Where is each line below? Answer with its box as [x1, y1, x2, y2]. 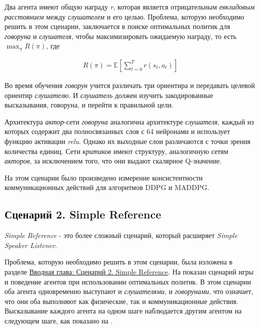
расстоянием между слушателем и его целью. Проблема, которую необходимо [4, 11, 244, 21]
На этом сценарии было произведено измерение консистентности [4, 172, 203, 182]
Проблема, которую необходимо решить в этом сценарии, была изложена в [4, 256, 232, 267]
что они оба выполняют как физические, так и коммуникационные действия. [4, 295, 238, 306]
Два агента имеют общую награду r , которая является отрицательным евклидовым [4, 1, 255, 11]
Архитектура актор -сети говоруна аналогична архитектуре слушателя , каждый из [4, 116, 254, 126]
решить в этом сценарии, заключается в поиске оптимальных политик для [4, 21, 230, 31]
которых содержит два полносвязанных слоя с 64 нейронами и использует [4, 126, 230, 136]
